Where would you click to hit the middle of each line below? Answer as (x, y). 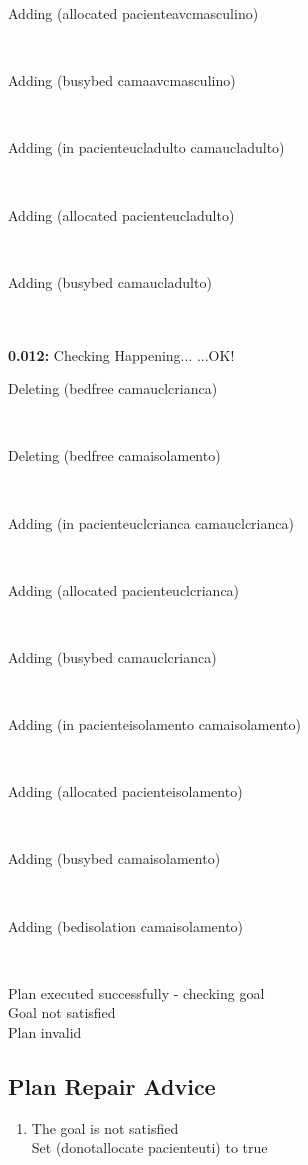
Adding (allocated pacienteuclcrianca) (124, 589)
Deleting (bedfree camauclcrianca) (113, 388)
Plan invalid (45, 1032)
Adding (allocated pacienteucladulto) (121, 214)
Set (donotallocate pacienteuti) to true (149, 1147)
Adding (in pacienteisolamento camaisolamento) (154, 724)
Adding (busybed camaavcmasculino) (122, 80)
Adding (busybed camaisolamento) (114, 858)
